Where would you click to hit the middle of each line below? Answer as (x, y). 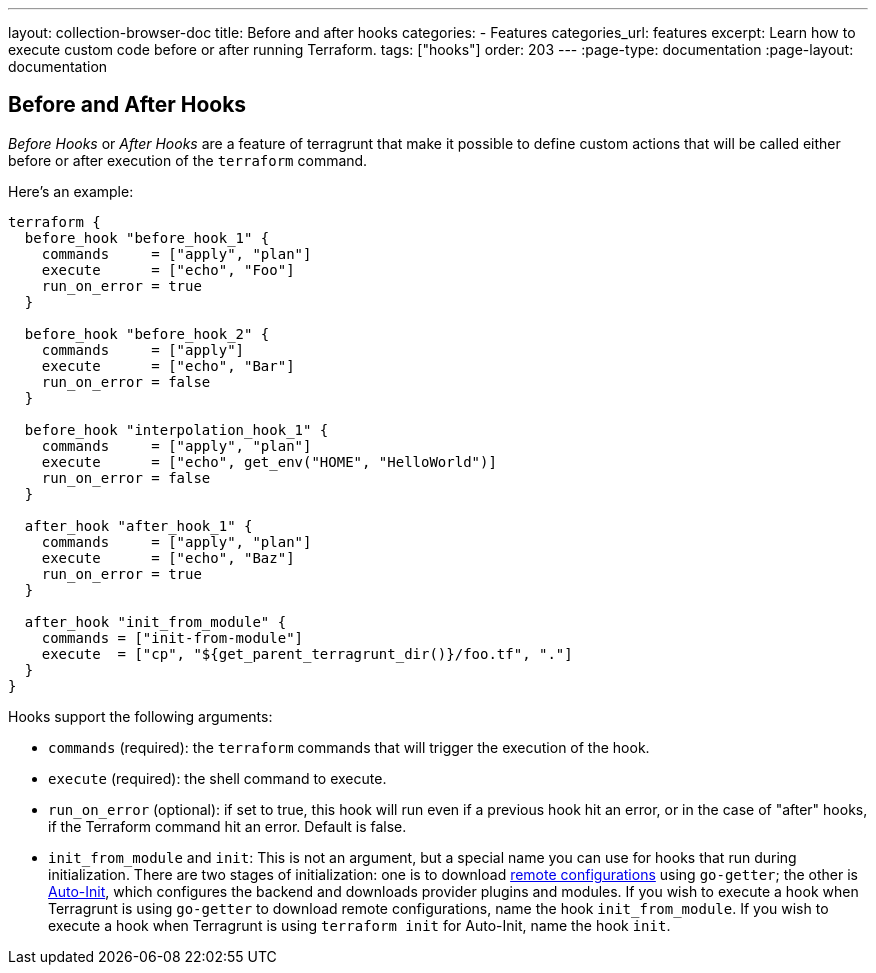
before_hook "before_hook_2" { (147, 333)
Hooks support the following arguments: (140, 716)
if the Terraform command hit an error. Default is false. (227, 826)
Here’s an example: (71, 191)
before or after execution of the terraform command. (188, 160)
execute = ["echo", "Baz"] (168, 557)
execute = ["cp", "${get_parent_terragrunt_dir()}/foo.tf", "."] (307, 653)
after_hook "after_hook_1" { (138, 525)
